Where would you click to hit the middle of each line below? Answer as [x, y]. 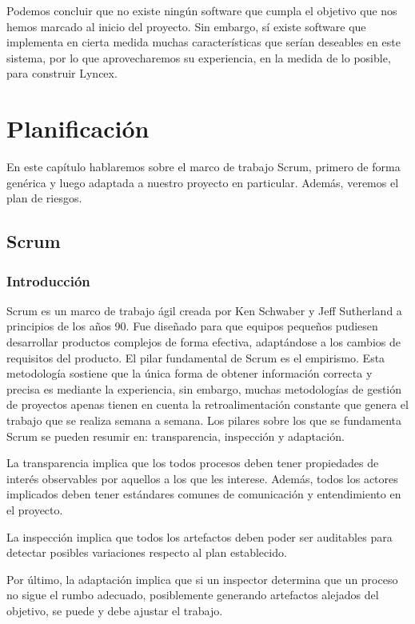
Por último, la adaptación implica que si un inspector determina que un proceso [202, 579]
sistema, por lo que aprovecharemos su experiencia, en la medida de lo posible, [199, 57]
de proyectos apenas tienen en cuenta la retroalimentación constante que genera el [207, 404]
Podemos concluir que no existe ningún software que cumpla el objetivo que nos [202, 10]
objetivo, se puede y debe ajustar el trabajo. [115, 610]
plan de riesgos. [44, 198]
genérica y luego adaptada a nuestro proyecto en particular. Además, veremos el [203, 182]
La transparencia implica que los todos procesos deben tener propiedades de [193, 463]
